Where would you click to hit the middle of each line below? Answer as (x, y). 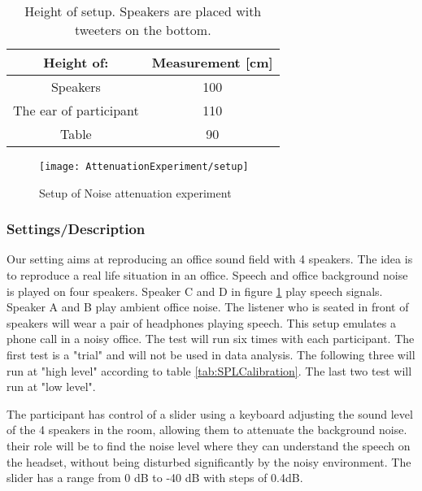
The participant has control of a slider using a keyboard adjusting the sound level (210, 413)
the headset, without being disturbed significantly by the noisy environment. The (209, 461)
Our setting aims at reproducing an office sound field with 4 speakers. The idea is (210, 259)
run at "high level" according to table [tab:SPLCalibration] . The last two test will (209, 370)
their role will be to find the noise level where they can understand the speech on (209, 445)
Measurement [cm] (212, 62)
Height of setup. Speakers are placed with (143, 11)
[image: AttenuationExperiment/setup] (144, 167)
